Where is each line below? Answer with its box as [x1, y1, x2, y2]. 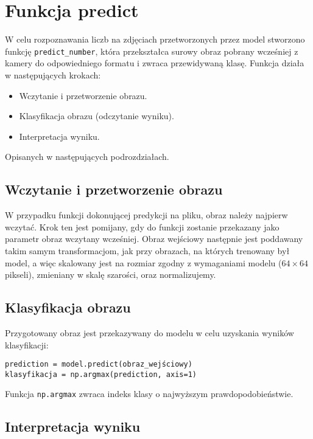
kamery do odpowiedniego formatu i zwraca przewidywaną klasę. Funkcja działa [5, 57, 304, 69]
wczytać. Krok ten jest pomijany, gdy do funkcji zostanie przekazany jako [5, 220, 280, 233]
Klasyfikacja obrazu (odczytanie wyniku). [19, 109, 174, 122]
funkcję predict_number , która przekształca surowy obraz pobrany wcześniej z [5, 44, 298, 57]
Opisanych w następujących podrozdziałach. [5, 150, 169, 163]
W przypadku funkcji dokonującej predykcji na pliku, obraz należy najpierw [5, 209, 288, 221]
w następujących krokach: [5, 68, 101, 81]
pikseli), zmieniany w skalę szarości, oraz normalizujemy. [5, 268, 216, 281]
